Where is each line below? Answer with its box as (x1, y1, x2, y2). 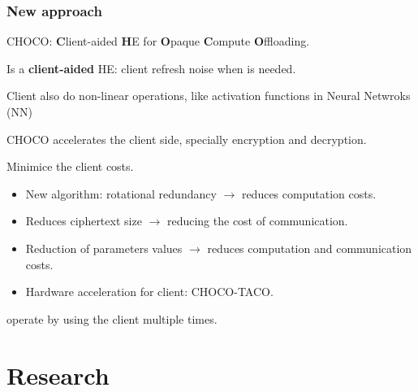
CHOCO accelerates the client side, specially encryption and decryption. (6, 130, 367, 147)
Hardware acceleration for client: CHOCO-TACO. (25, 283, 274, 300)
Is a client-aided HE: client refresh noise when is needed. (6, 59, 296, 76)
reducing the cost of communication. (166, 212, 348, 229)
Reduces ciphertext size (25, 212, 142, 229)
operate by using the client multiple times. (6, 310, 218, 327)
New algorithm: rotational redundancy (25, 185, 217, 202)
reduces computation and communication (207, 239, 412, 256)
